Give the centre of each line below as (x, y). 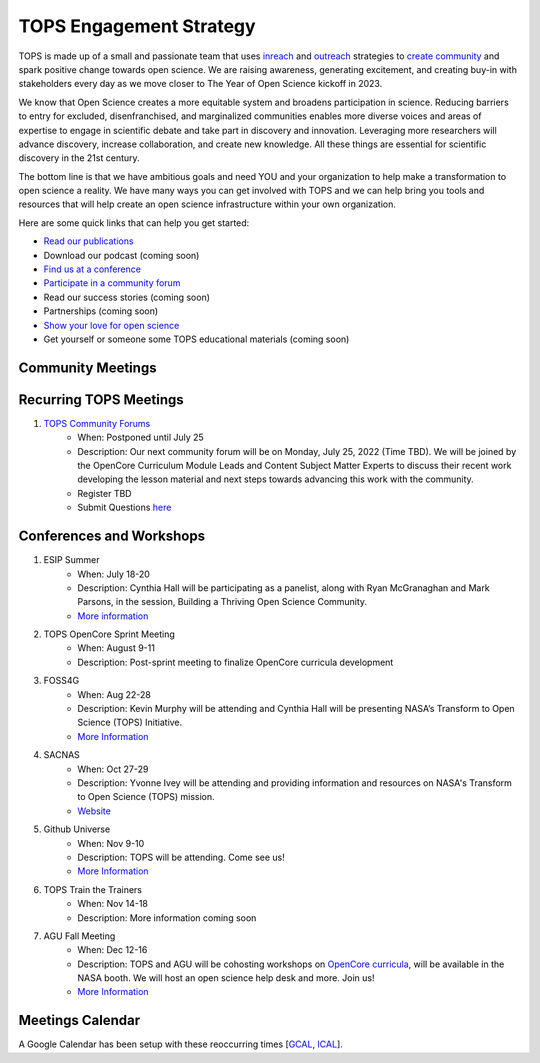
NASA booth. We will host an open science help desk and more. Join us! (226, 978)
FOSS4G (61, 681)
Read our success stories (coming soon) (126, 297)
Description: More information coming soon (167, 917)
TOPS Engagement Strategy (137, 26)
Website (94, 811)
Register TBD (104, 493)
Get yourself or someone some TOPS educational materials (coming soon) (196, 339)
